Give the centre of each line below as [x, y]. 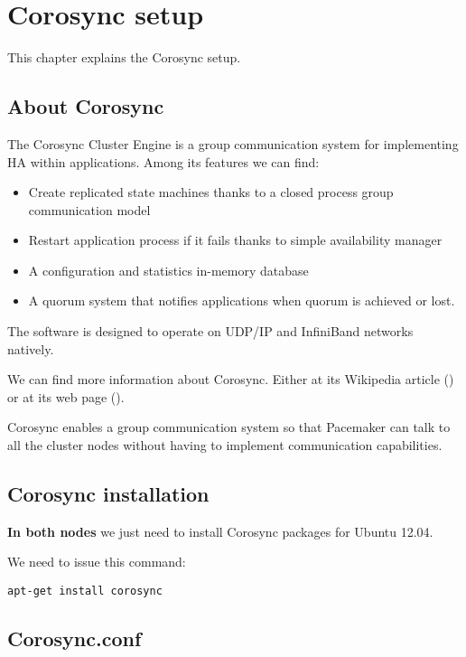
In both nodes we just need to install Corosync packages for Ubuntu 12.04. [220, 531]
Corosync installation [108, 494]
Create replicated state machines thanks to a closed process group [211, 192]
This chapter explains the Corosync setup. [124, 57]
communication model [89, 209]
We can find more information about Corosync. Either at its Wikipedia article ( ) [231, 379]
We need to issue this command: [97, 562]
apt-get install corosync [85, 591]
